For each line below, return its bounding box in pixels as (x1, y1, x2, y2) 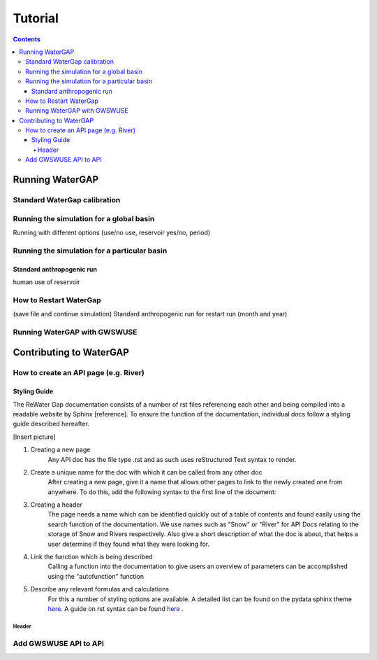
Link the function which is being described (30, 553, 153, 561)
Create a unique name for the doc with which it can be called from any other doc (30, 468, 263, 476)
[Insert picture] (13, 433, 56, 441)
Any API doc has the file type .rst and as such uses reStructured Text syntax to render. (47, 455, 297, 463)
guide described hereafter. (13, 420, 90, 428)
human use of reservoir (13, 277, 80, 286)
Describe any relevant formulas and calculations (30, 585, 170, 594)
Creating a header (30, 500, 83, 509)
